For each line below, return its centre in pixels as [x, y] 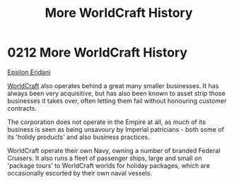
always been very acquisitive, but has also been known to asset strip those [117, 93]
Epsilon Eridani [29, 72]
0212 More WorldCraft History [97, 53]
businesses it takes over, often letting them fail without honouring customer [117, 101]
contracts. [22, 108]
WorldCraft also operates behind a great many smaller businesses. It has [113, 85]
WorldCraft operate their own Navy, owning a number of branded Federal [114, 150]
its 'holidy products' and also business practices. [78, 137]
